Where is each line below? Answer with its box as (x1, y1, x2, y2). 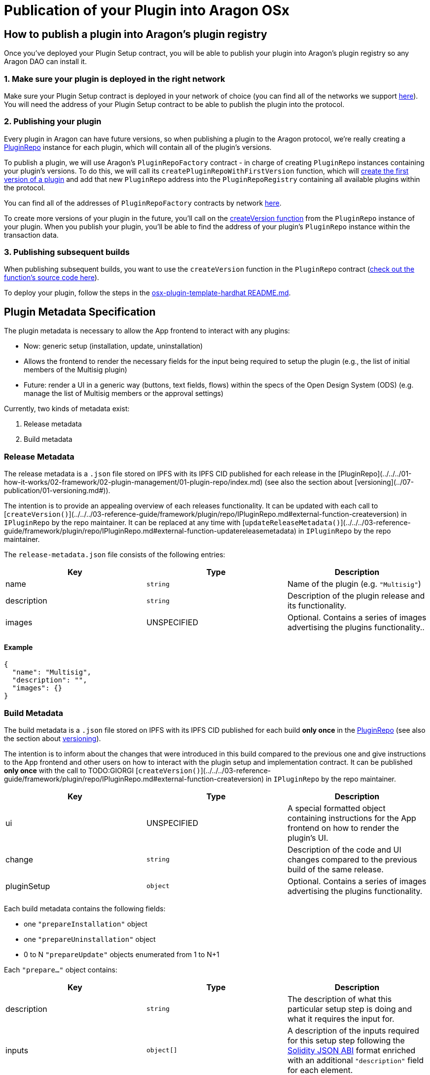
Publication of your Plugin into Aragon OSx (4, 2, 289, 19)
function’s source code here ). (4, 273, 99, 282)
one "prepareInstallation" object (24, 919, 147, 928)
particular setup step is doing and (287, 1003, 412, 1014)
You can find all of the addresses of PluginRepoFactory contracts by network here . (4, 198, 282, 207)
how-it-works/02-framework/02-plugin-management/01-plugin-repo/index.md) (4, 478, 263, 487)
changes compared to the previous (287, 854, 417, 864)
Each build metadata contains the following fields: (4, 904, 166, 913)
